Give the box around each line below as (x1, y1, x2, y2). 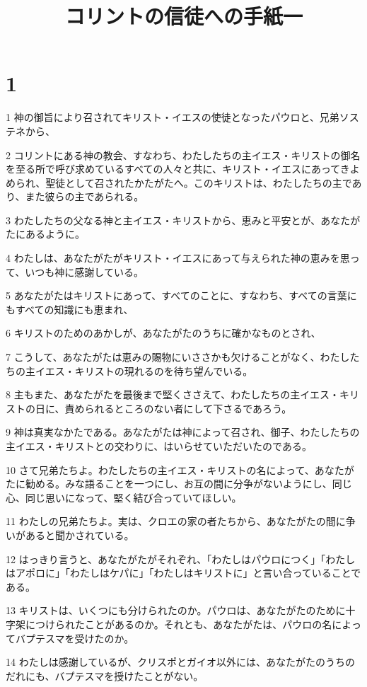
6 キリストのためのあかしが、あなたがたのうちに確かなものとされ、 (6, 325, 321, 340)
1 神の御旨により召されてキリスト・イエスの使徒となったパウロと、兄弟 (6, 110, 339, 125)
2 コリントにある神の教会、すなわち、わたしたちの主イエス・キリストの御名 (6, 147, 361, 162)
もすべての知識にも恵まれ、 (6, 301, 134, 316)
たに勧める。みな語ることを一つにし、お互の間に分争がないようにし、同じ (6, 476, 352, 491)
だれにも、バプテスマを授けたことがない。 (6, 668, 204, 683)
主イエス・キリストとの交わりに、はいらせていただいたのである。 (6, 439, 312, 453)
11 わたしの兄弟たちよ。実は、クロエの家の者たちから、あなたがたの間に (6, 514, 346, 529)
